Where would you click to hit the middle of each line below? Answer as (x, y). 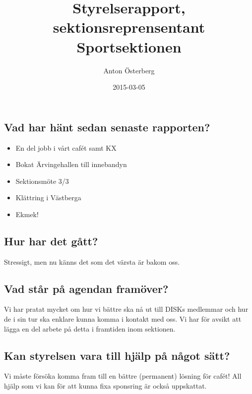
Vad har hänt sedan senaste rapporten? (107, 127)
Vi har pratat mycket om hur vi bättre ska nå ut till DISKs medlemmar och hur (126, 309)
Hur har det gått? (51, 241)
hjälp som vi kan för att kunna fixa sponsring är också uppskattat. (105, 386)
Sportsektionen (129, 46)
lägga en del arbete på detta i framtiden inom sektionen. (90, 328)
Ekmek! (27, 214)
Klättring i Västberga (48, 197)
